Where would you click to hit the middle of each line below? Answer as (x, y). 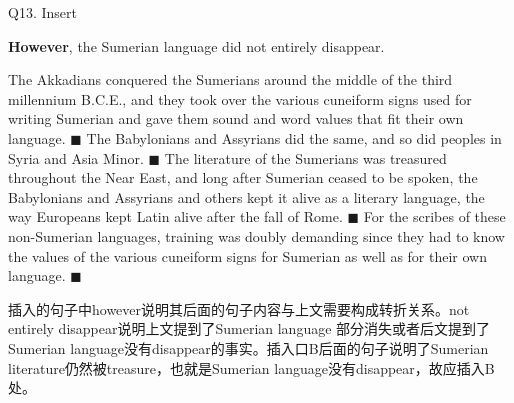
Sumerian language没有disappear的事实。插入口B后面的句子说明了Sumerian (248, 347)
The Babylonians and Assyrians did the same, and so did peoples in (294, 137)
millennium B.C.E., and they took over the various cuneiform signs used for (240, 98)
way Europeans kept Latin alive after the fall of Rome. (175, 216)
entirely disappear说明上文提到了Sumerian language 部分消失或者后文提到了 (249, 328)
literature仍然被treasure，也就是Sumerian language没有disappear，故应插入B (251, 367)
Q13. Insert (42, 12)
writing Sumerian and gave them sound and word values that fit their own (236, 118)
